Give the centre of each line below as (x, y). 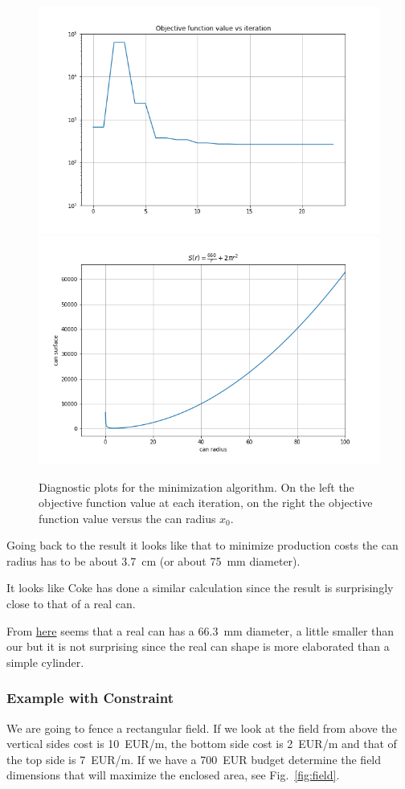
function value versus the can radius (127, 518)
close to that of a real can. (71, 604)
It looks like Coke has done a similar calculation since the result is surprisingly (200, 588)
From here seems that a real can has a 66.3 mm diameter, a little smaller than (200, 630)
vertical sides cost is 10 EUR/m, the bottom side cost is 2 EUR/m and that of (202, 744)
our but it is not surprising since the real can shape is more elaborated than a (198, 646)
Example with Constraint (90, 698)
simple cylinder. (45, 662)
